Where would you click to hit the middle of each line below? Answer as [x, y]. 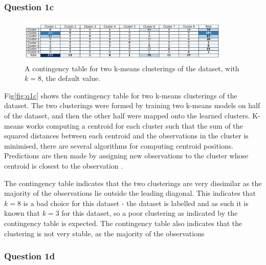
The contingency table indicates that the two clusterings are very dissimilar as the [133, 183]
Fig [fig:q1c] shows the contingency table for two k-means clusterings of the [121, 95]
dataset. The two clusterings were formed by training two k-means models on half [132, 105]
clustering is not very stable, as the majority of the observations [104, 233]
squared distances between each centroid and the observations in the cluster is [126, 136]
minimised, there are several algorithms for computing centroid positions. [119, 145]
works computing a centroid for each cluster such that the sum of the [134, 125]
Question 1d [30, 256]
